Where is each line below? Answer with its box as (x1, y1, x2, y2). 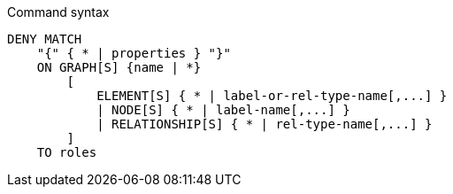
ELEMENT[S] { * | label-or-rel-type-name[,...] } (96, 89, 448, 103)
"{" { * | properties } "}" (36, 46, 231, 60)
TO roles (36, 145, 97, 159)
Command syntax (7, 4, 110, 19)
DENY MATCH (7, 32, 82, 46)
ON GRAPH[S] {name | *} (36, 60, 202, 74)
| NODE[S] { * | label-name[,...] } (96, 103, 350, 117)
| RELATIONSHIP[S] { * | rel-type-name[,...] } (96, 117, 433, 131)
